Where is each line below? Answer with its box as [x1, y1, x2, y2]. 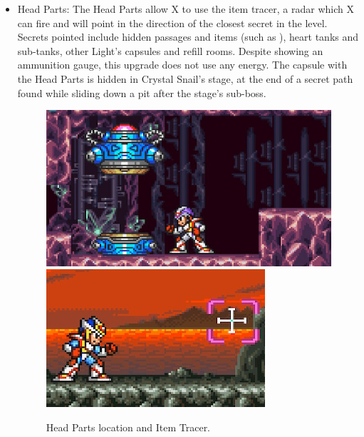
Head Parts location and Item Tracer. [46, 419, 211, 434]
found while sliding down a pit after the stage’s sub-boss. [17, 85, 266, 100]
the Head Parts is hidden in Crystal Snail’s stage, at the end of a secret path [17, 71, 353, 86]
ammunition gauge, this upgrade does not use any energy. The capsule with [17, 57, 348, 72]
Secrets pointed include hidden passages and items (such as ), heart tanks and [17, 29, 359, 44]
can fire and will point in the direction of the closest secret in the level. [17, 15, 328, 30]
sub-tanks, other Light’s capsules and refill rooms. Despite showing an [17, 43, 323, 58]
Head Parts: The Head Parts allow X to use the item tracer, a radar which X [17, 1, 354, 16]
